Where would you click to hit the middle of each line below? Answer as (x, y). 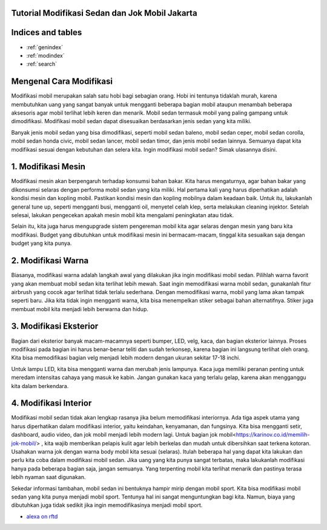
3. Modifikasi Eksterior (55, 327)
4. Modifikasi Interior (51, 403)
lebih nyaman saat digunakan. (48, 477)
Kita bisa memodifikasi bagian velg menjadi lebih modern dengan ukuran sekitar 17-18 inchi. (126, 358)
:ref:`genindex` (45, 47)
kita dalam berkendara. (40, 386)
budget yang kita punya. (41, 243)
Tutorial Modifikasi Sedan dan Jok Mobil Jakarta (104, 13)
